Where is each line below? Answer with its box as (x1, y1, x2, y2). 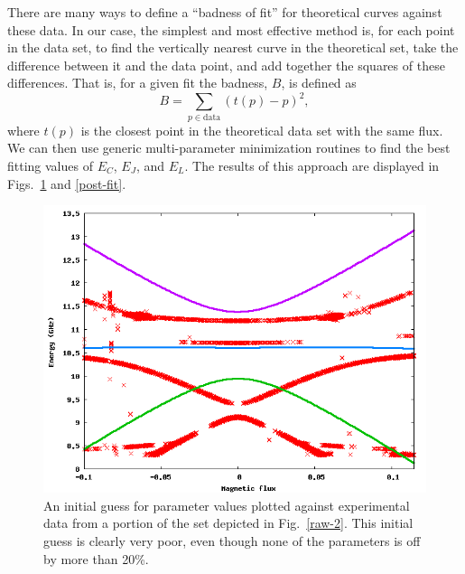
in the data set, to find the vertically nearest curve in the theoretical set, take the (7, 38, 459, 57)
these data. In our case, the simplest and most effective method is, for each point (7, 20, 455, 39)
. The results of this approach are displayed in (184, 155, 440, 174)
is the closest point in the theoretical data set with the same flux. (80, 120, 443, 139)
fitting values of (7, 155, 93, 174)
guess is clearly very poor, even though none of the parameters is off (43, 531, 421, 550)
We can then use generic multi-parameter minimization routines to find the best (7, 138, 451, 157)
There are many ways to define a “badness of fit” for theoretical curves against (7, 3, 442, 21)
